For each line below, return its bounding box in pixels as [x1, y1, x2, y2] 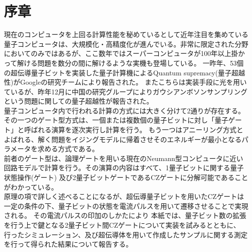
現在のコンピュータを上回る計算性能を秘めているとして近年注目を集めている [4, 29, 249, 39]
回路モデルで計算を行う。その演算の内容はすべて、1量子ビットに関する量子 [4, 162, 244, 173]
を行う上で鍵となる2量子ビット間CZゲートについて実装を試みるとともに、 [4, 220, 240, 230]
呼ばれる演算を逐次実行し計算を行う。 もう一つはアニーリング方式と [24, 125, 244, 135]
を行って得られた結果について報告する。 [4, 239, 133, 249]
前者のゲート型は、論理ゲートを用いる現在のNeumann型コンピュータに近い [4, 153, 243, 163]
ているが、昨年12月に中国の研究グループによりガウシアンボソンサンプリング [4, 86, 248, 96]
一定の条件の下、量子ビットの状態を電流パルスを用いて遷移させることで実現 [4, 200, 249, 211]
